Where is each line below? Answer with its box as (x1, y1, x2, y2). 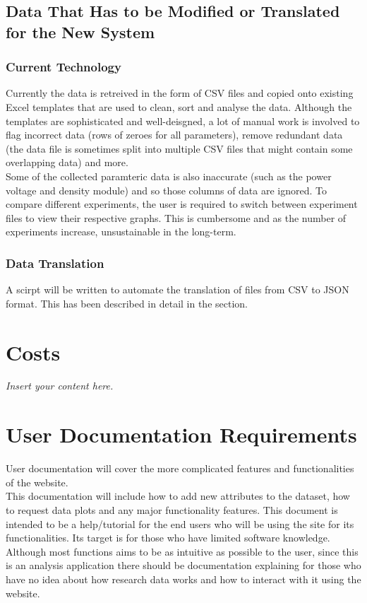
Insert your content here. (6, 378, 114, 393)
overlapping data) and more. (6, 155, 128, 170)
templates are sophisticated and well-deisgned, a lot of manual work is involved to (6, 113, 360, 128)
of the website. (6, 474, 68, 489)
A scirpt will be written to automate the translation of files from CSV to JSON (6, 282, 349, 297)
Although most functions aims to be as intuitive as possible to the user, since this (6, 544, 359, 558)
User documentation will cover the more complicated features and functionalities (6, 461, 354, 476)
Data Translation (6, 254, 104, 271)
